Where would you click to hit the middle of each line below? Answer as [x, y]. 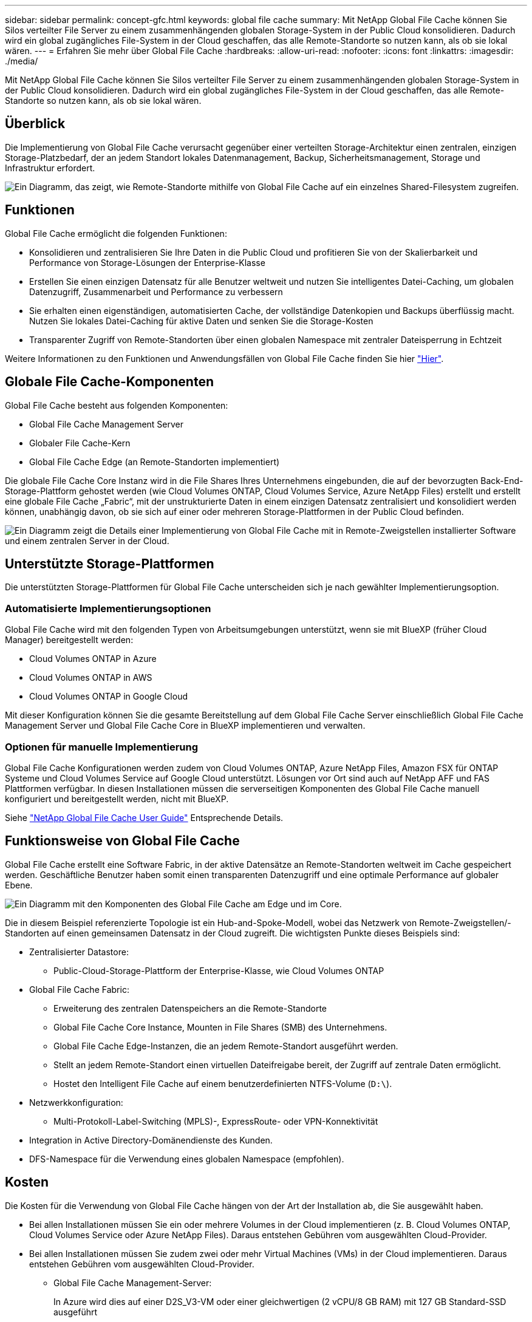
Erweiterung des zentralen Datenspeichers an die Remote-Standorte [190, 1008]
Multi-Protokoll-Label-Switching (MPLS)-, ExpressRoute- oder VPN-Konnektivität [216, 1121]
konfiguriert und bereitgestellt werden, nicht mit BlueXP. [117, 799]
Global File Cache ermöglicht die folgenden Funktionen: [116, 233]
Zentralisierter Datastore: [79, 952]
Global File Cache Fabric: [79, 989]
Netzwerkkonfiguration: [76, 1102]
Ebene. [19, 885]
